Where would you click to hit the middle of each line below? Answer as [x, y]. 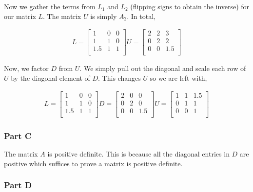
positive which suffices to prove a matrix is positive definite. [93, 163]
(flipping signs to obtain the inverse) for [190, 6]
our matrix [20, 16]
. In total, [141, 16]
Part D [18, 185]
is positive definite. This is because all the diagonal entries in [138, 153]
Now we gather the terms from [50, 6]
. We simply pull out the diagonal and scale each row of [163, 68]
